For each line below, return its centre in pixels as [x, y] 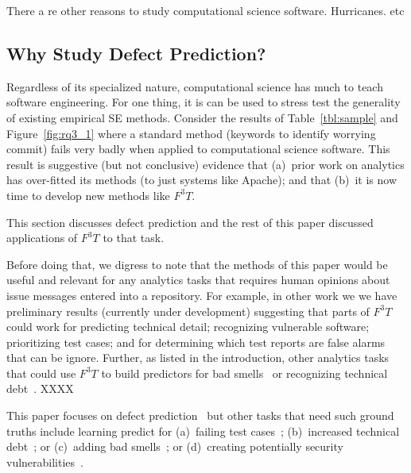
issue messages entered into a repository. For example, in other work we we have [202, 295]
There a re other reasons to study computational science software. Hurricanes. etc [205, 10]
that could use [41, 373]
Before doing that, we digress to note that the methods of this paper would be [197, 264]
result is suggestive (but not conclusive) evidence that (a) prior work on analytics [205, 164]
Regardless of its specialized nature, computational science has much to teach [195, 86]
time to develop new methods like [88, 195]
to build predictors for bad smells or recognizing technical [244, 373]
